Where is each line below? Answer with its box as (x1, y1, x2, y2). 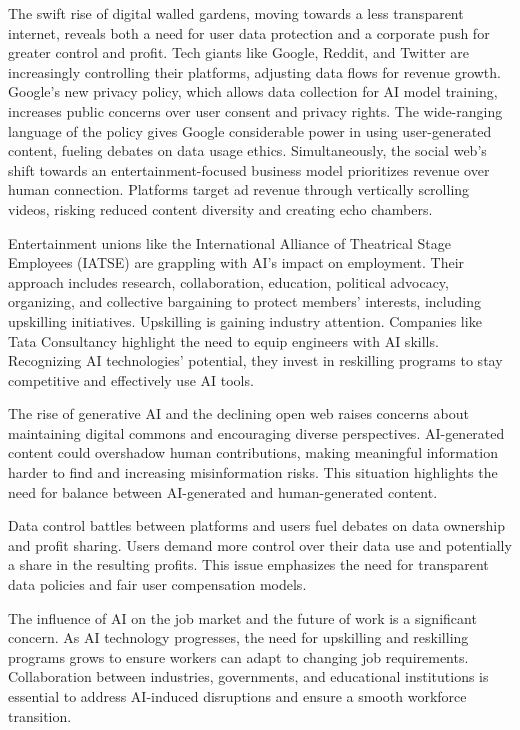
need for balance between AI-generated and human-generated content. (8, 481, 438, 502)
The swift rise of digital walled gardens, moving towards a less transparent (8, 3, 464, 23)
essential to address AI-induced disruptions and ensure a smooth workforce (8, 686, 467, 706)
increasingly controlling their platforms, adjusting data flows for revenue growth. (8, 61, 501, 82)
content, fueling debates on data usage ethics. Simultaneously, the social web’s (8, 140, 487, 161)
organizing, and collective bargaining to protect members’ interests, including (8, 291, 481, 312)
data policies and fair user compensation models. (8, 574, 307, 595)
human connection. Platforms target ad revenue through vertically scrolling (8, 179, 470, 200)
